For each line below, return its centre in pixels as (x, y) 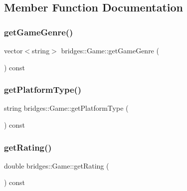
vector (13, 50)
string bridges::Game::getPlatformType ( (66, 108)
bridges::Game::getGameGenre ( (110, 50)
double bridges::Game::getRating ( (57, 165)
